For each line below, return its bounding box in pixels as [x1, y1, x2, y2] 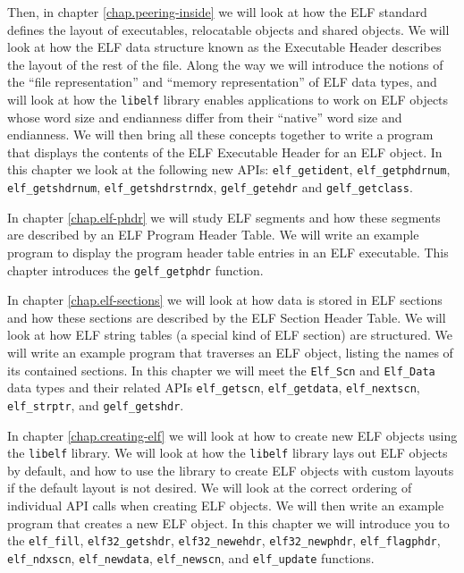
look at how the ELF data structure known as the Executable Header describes [7, 38, 442, 56]
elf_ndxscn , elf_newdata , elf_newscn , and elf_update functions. [7, 548, 375, 567]
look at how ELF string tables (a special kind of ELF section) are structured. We [7, 325, 452, 344]
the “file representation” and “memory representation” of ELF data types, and [7, 72, 437, 91]
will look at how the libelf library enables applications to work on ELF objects [7, 89, 449, 108]
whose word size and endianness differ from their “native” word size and [7, 107, 402, 126]
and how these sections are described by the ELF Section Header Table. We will [7, 308, 446, 326]
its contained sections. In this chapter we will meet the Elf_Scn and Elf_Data [7, 360, 435, 379]
